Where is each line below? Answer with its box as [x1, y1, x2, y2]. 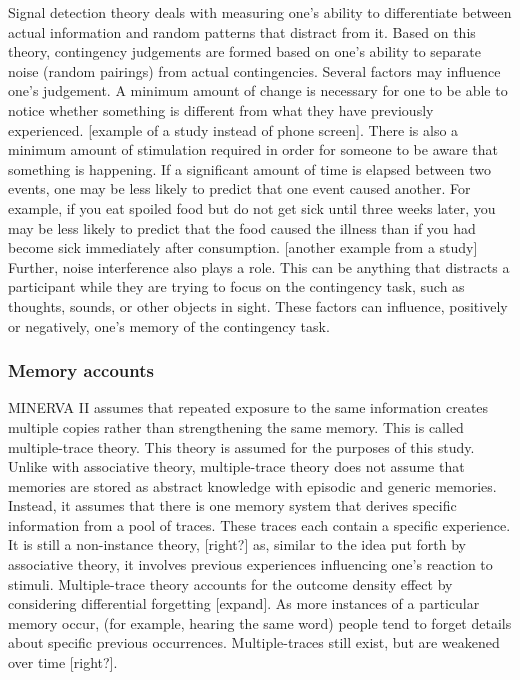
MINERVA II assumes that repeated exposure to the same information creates [8, 397, 489, 418]
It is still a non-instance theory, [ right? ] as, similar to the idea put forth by [8, 534, 466, 555]
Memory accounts [8, 358, 154, 383]
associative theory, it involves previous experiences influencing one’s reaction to [8, 554, 493, 575]
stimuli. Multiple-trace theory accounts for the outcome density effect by [8, 573, 453, 594]
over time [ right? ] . [8, 652, 118, 673]
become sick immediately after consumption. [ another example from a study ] [8, 237, 478, 258]
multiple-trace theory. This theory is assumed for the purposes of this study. [8, 436, 475, 457]
